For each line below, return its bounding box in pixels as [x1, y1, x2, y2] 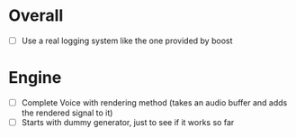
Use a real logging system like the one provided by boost [21, 35, 233, 46]
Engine [8, 68, 62, 88]
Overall [8, 5, 64, 26]
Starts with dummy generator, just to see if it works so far [21, 117, 235, 127]
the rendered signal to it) [21, 107, 113, 118]
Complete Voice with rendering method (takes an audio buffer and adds [21, 96, 288, 108]
